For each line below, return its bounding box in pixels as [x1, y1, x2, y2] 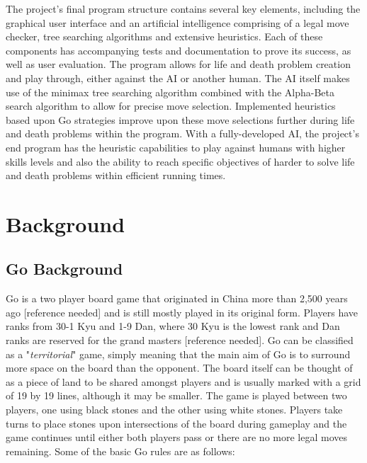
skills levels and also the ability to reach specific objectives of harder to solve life [6, 154, 355, 168]
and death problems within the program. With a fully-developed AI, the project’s [6, 126, 359, 141]
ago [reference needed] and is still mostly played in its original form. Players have [6, 304, 358, 319]
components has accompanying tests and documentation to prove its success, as [6, 42, 351, 57]
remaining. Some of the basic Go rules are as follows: [6, 443, 235, 458]
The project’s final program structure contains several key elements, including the [6, 1, 361, 16]
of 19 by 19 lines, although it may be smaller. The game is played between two [6, 388, 347, 403]
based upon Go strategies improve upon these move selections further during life [6, 112, 355, 127]
